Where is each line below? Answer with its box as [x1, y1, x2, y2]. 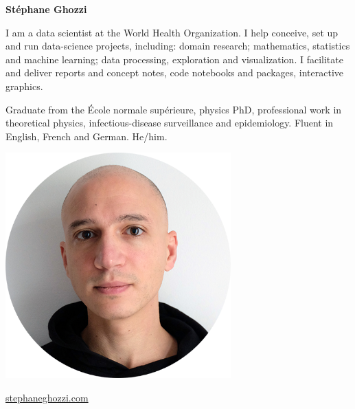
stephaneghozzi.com [5, 390, 89, 404]
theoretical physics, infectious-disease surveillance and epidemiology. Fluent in [5, 115, 334, 130]
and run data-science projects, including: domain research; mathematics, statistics [5, 38, 350, 53]
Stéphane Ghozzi [5, 2, 87, 16]
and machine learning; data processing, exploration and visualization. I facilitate [5, 52, 343, 66]
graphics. [5, 78, 43, 93]
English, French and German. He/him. [5, 129, 168, 143]
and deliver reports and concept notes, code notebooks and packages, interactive [5, 65, 344, 80]
